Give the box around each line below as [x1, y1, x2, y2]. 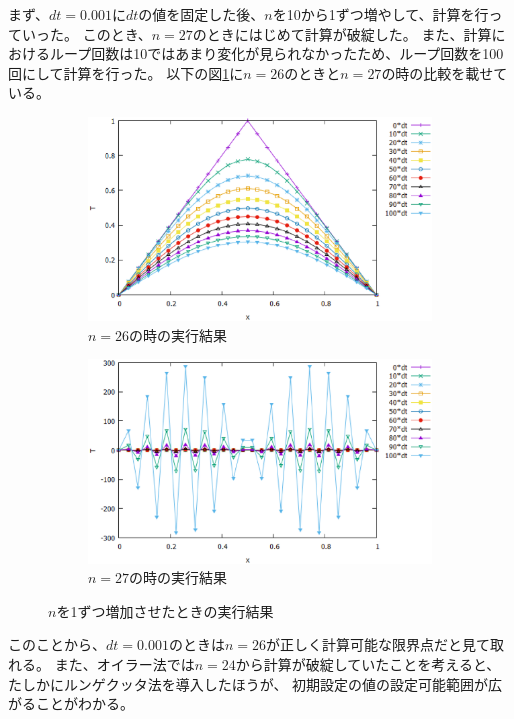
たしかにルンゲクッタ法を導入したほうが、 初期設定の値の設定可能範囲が [8, 673, 489, 694]
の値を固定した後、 [138, 4, 265, 24]
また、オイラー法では [54, 654, 195, 675]
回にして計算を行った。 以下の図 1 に [8, 62, 244, 83]
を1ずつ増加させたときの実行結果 [56, 600, 274, 621]
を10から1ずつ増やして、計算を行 [272, 4, 489, 24]
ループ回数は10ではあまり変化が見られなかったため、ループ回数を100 [49, 43, 504, 64]
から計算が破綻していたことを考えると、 [235, 654, 501, 675]
